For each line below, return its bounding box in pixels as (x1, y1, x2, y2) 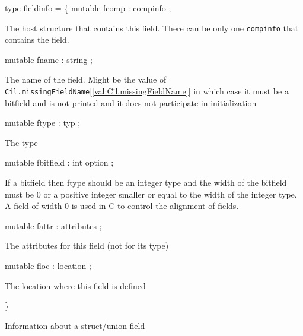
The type (5, 136, 38, 148)
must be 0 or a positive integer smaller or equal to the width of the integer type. (5, 188, 297, 200)
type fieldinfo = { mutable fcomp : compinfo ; (5, 2, 171, 14)
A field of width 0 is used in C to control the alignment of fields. (5, 199, 239, 212)
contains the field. (5, 33, 69, 46)
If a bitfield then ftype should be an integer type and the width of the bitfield (5, 176, 287, 189)
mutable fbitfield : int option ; (5, 156, 114, 169)
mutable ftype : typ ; (5, 116, 81, 129)
